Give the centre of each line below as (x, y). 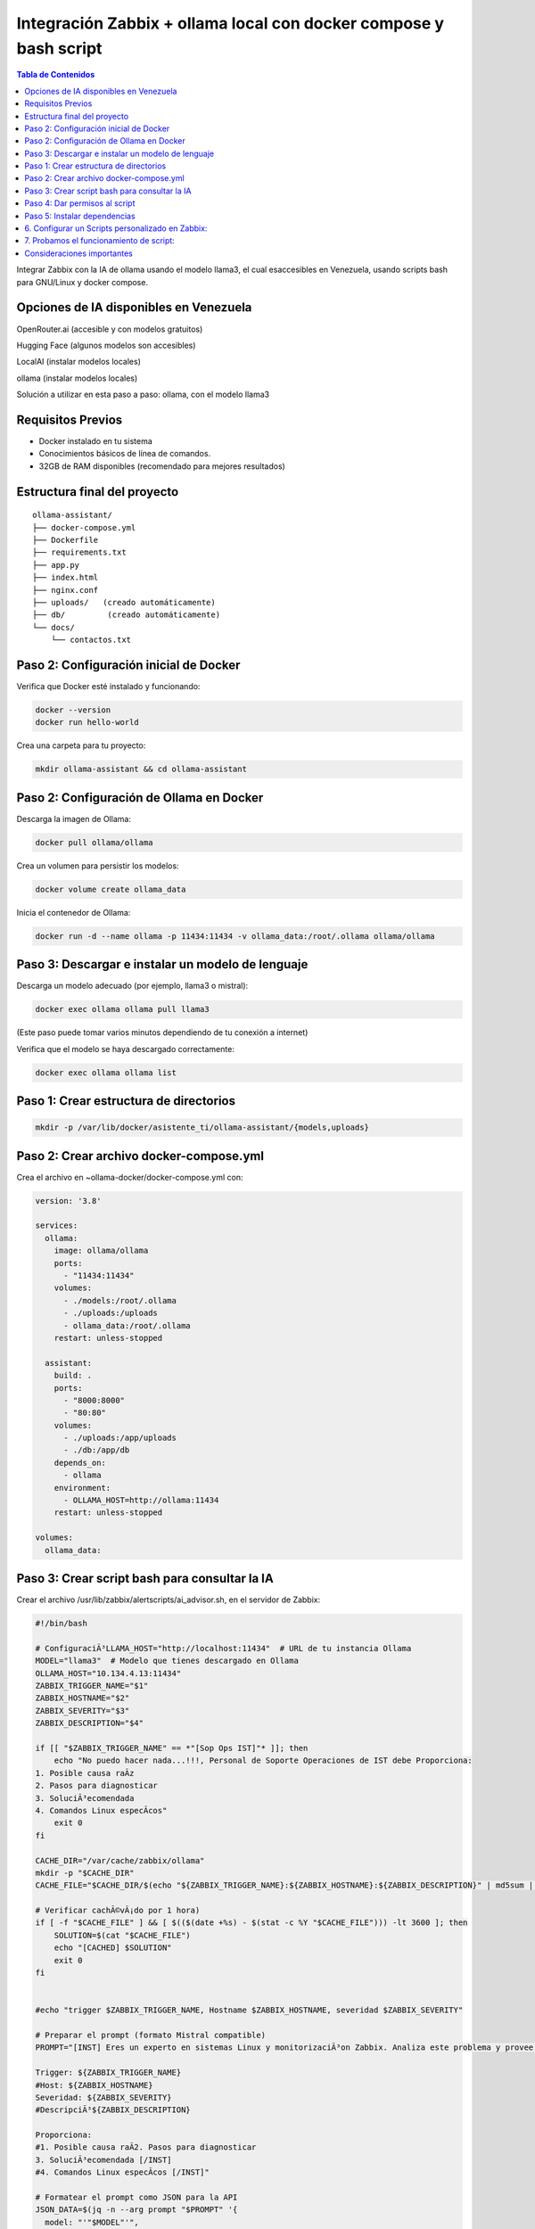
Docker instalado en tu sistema (96, 440)
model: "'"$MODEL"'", (92, 2222)
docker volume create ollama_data (111, 889)
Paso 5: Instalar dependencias (80, 216)
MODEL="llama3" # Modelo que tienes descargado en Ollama (167, 1661)
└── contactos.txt (91, 640)
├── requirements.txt (79, 552)
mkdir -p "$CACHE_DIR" (85, 1873)
